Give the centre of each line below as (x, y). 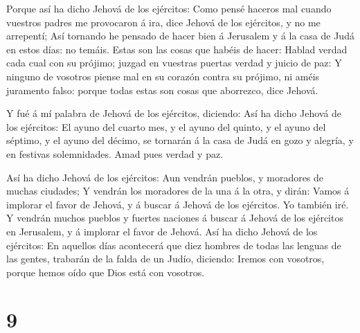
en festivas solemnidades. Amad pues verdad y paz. (115, 153)
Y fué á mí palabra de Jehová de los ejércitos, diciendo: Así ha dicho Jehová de (174, 113)
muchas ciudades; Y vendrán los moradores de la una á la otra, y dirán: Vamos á (178, 191)
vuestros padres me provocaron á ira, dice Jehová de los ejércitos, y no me (163, 22)
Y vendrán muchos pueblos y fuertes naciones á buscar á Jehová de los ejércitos (175, 218)
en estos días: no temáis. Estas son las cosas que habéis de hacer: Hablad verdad (177, 49)
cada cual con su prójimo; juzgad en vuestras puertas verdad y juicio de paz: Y (174, 63)
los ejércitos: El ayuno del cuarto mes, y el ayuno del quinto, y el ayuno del (166, 126)
